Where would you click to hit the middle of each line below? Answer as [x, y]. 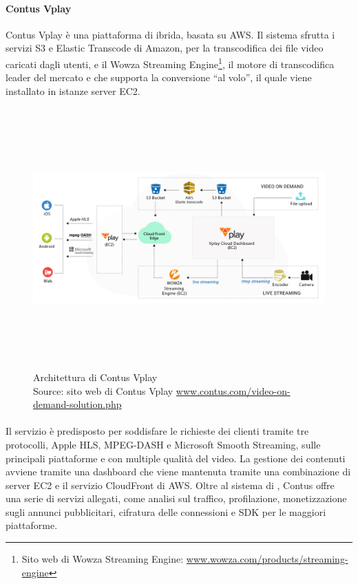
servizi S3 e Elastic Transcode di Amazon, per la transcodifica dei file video [165, 48]
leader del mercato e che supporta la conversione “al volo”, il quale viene [159, 77]
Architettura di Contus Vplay [95, 377]
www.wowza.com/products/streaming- [267, 559]
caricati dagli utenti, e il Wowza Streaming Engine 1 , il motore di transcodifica [170, 63]
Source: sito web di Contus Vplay [103, 390]
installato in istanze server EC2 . [73, 90]
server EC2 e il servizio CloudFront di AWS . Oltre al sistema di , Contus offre [170, 485]
